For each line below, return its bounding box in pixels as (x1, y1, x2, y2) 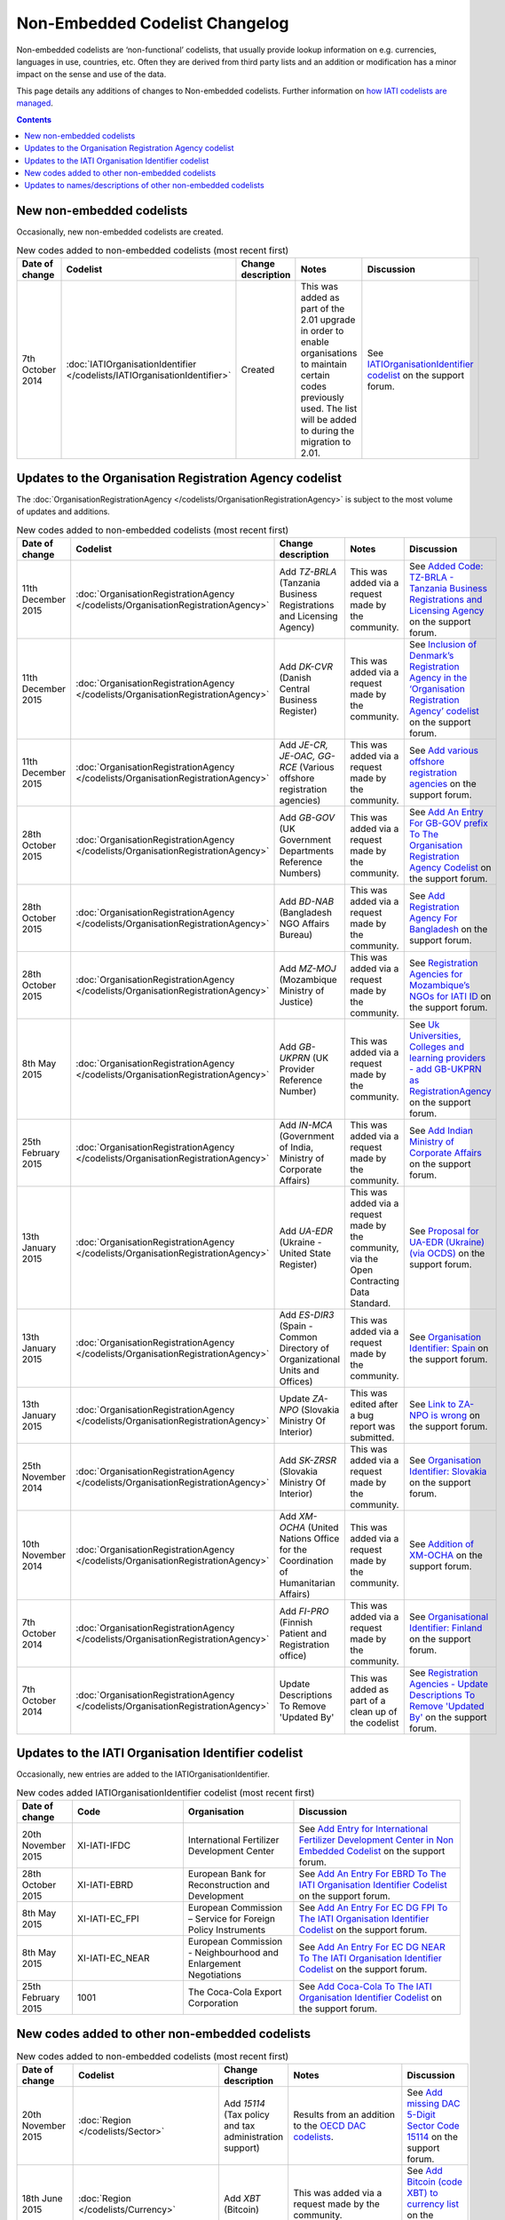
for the (279, 1543, 308, 1556)
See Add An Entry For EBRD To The (298, 1867, 447, 1880)
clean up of (350, 1705, 398, 1717)
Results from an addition (293, 2108, 395, 2121)
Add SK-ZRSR (279, 1454, 337, 1466)
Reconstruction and (187, 1879, 271, 1891)
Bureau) (279, 928, 313, 940)
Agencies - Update (409, 1677, 488, 1690)
